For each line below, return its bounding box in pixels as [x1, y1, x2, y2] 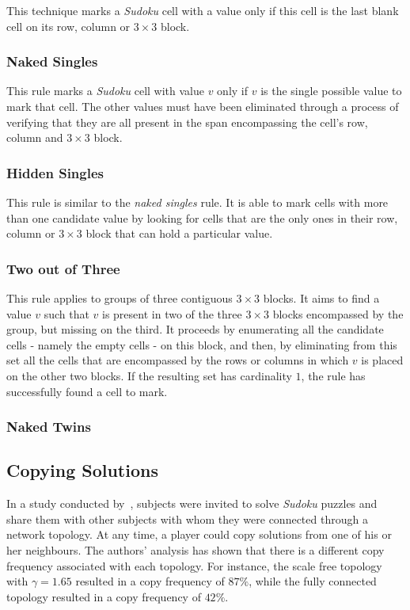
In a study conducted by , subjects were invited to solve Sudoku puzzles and [6, 495, 378, 512]
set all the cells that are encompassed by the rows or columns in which [6, 352, 349, 368]
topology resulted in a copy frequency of [6, 588, 201, 604]
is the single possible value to [260, 82, 402, 99]
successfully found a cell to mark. [6, 383, 168, 399]
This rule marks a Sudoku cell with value [6, 82, 204, 99]
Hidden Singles [6, 162, 104, 182]
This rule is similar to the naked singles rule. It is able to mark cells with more [6, 194, 389, 210]
